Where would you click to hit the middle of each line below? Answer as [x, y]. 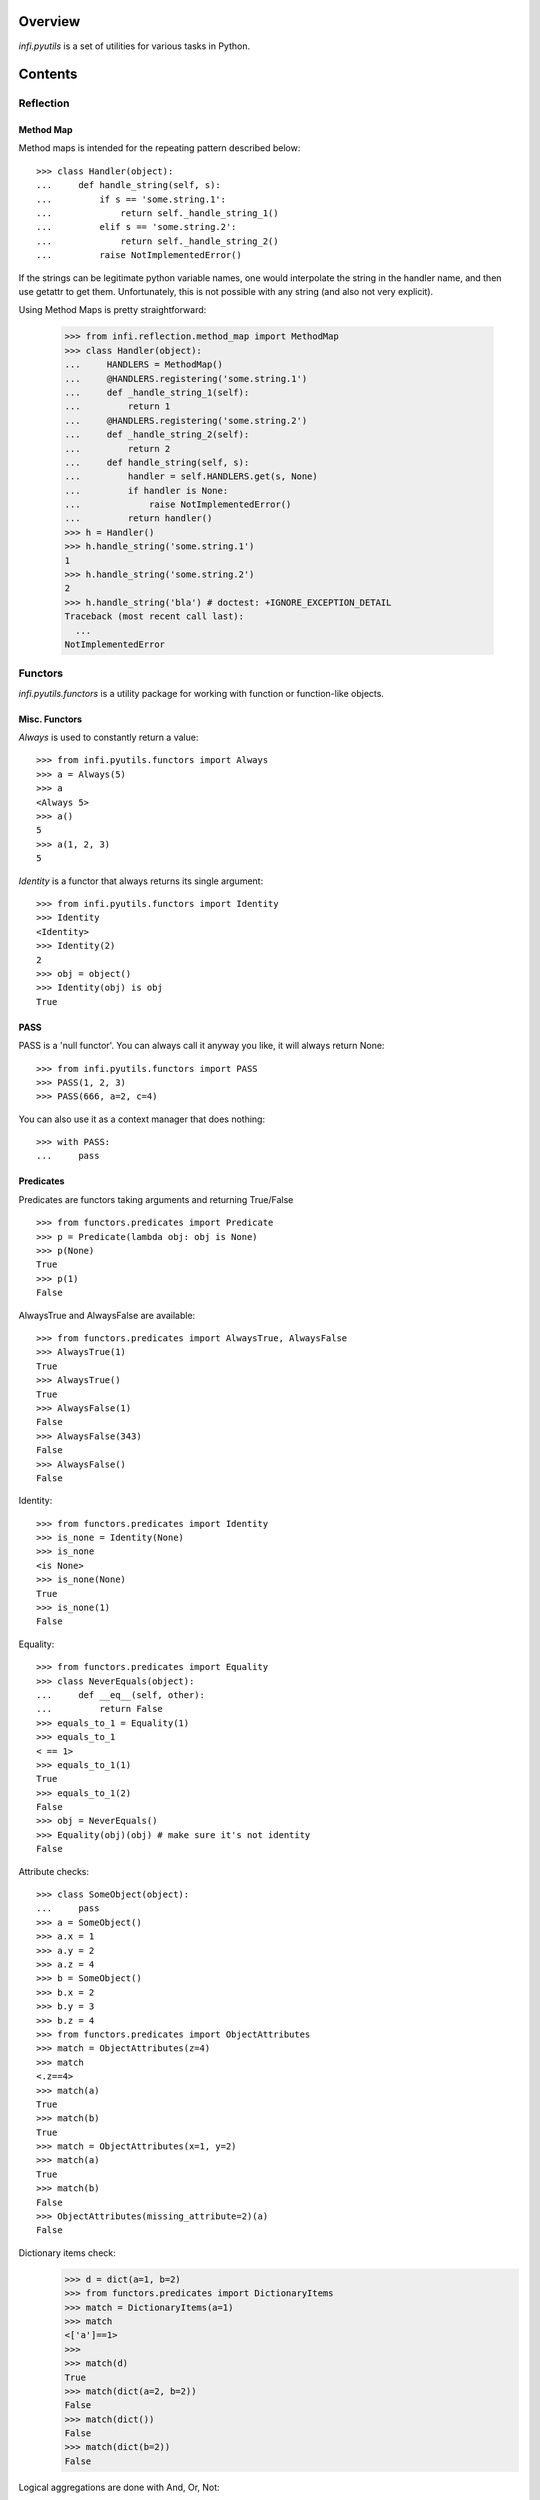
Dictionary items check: [67, 2252]
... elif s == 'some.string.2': [136, 227]
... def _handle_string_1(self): [157, 392]
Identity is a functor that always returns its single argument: [141, 881]
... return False [100, 1709]
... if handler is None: [146, 490]
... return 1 [117, 406]
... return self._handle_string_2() [157, 241]
